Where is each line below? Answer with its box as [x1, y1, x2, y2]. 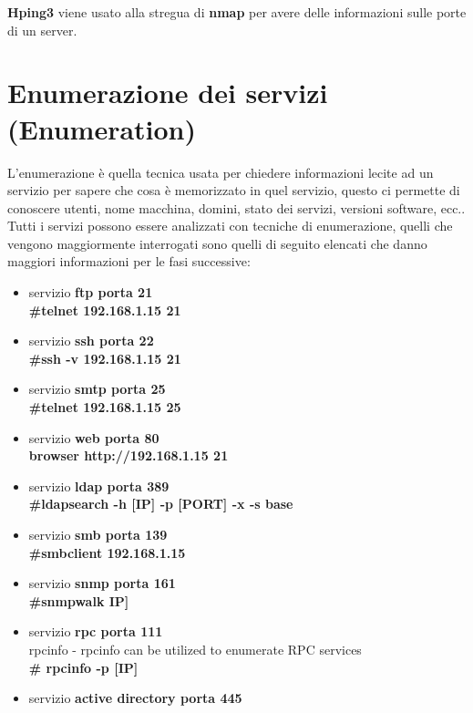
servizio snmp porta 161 [28, 573, 176, 593]
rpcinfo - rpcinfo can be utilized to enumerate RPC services [28, 639, 362, 658]
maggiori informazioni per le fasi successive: [7, 252, 251, 271]
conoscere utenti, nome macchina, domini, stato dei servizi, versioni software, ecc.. [7, 198, 466, 217]
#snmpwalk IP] [28, 591, 129, 610]
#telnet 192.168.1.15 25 [28, 398, 181, 417]
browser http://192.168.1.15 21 [28, 446, 229, 465]
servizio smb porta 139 [28, 525, 168, 543]
